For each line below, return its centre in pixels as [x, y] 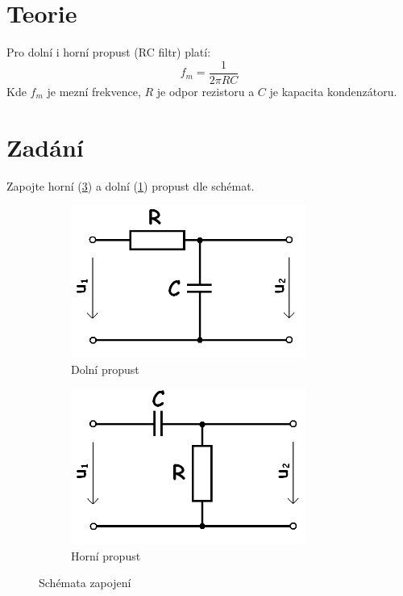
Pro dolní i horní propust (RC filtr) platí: [109, 52]
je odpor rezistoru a [206, 91]
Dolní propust [105, 369]
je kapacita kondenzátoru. [333, 91]
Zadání [45, 147]
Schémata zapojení [85, 583]
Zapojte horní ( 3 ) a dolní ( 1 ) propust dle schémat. [131, 185]
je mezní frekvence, [94, 91]
